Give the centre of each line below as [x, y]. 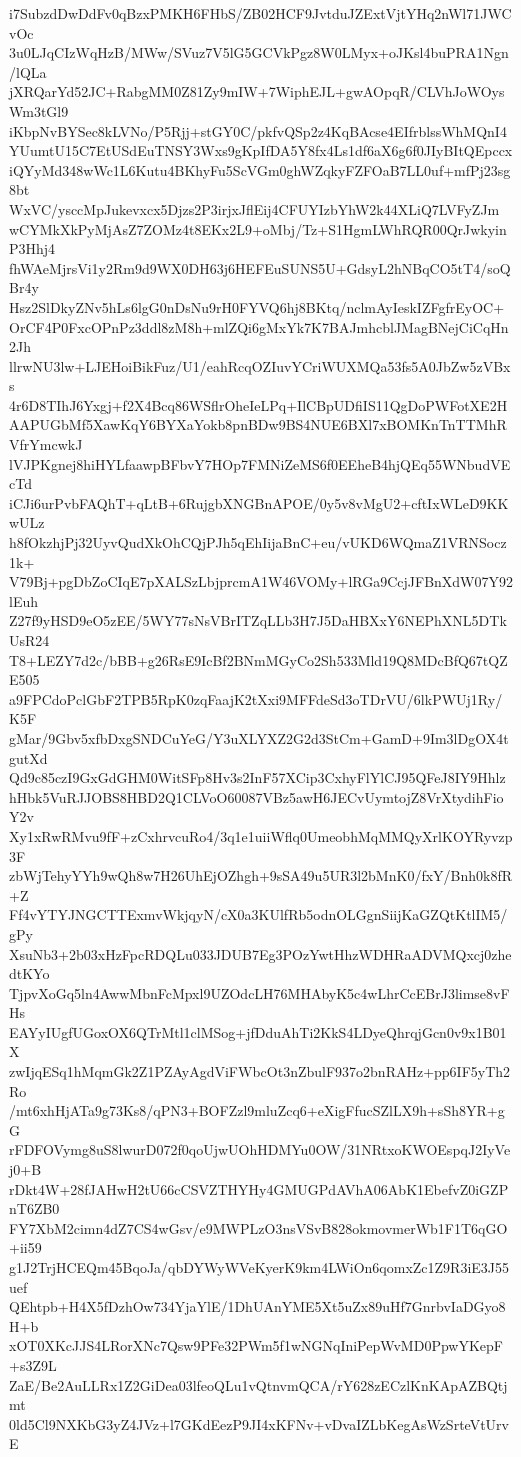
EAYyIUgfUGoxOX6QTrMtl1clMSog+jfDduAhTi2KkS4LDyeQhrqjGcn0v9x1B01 [258, 1031]
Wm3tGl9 [39, 110]
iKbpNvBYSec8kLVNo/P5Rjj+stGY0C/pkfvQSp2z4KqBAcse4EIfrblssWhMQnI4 [258, 130]
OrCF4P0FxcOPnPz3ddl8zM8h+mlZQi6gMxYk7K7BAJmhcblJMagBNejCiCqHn [259, 326]
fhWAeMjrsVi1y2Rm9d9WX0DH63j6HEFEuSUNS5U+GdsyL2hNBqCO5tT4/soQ [260, 267]
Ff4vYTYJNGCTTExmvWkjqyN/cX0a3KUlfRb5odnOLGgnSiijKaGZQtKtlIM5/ [258, 914]
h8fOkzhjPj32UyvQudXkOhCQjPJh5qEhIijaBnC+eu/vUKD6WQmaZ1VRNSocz [258, 542]
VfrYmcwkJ [46, 444]
